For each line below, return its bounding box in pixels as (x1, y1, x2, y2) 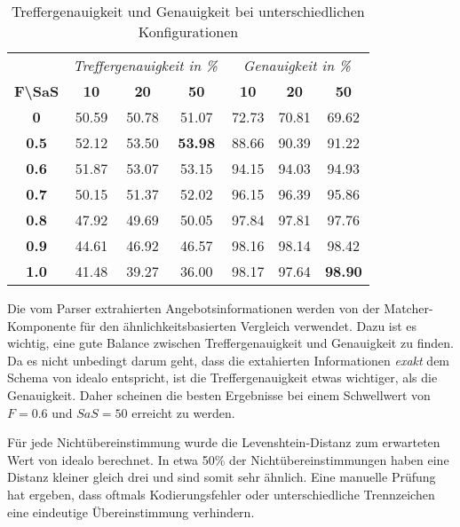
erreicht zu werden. (131, 403, 235, 421)
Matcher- (384, 299, 433, 317)
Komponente (7, 316, 76, 334)
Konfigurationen (138, 21, 239, 42)
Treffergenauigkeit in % (73, 55, 218, 75)
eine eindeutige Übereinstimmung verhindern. (7, 502, 255, 521)
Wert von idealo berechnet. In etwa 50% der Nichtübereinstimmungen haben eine (7, 450, 449, 468)
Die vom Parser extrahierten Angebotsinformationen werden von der (7, 299, 380, 317)
